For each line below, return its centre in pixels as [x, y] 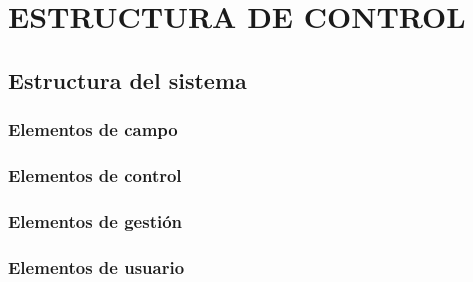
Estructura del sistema [127, 79]
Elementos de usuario [96, 266]
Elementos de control [95, 174]
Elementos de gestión [95, 220]
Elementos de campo [93, 129]
